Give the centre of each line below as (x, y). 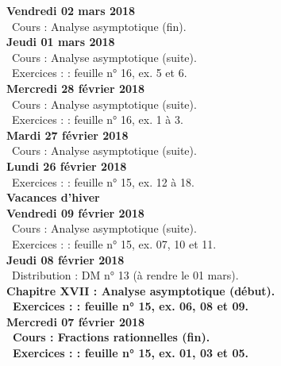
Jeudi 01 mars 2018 (61, 42)
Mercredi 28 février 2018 (76, 88)
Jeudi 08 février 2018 (65, 259)
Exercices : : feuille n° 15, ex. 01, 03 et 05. (131, 353)
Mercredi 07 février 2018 (76, 321)
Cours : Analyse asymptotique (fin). (99, 26)
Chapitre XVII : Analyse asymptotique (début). (141, 290)
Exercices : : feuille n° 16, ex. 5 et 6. (99, 73)
